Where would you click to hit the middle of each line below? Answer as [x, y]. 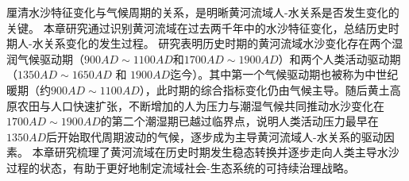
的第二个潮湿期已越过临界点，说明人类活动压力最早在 [239, 121]
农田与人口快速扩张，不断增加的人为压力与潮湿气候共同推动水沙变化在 [201, 105]
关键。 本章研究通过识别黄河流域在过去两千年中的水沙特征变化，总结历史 [197, 27]
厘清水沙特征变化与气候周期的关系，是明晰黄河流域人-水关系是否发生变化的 [203, 12]
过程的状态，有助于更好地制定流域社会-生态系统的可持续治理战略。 [181, 167]
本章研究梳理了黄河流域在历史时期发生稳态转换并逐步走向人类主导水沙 [216, 152]
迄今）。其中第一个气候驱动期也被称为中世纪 [284, 74]
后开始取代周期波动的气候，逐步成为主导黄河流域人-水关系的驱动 [215, 136]
